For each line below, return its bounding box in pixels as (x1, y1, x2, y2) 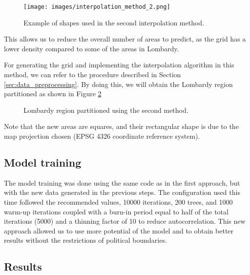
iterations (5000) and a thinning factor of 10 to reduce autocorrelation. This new (4, 216, 246, 226)
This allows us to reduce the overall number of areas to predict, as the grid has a (4, 34, 246, 44)
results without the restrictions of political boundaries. (4, 235, 167, 245)
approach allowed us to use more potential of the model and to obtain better (4, 225, 234, 235)
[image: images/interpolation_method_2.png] (23, 3, 170, 10)
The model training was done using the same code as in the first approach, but (4, 177, 240, 188)
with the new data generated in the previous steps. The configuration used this (4, 187, 240, 197)
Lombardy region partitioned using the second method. (23, 105, 188, 115)
